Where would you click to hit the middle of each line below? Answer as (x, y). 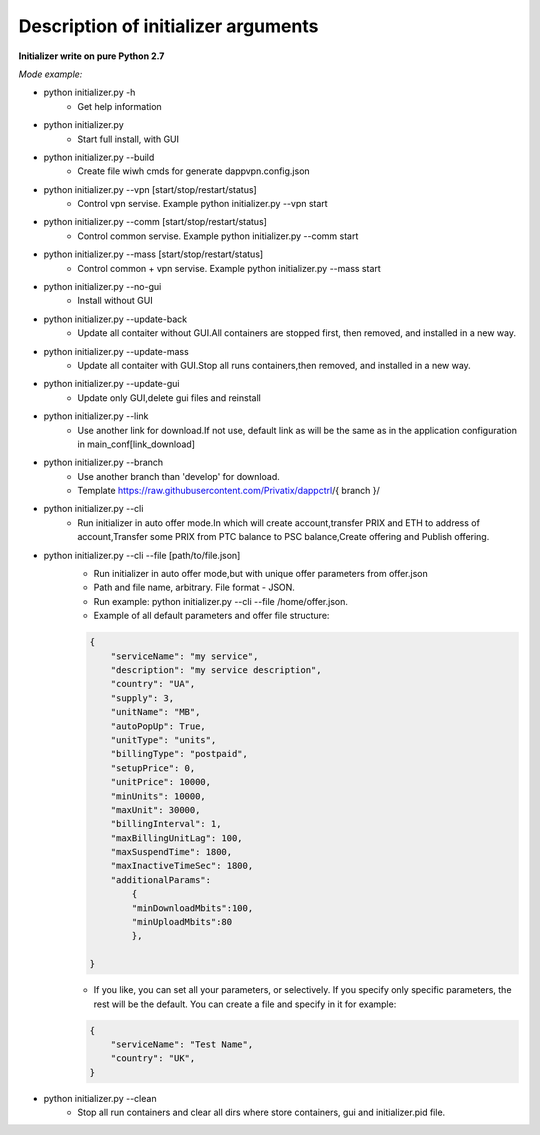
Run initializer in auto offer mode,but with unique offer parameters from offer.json (261, 574)
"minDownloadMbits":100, (192, 908)
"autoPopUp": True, (158, 726)
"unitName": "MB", (155, 712)
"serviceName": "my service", (184, 656)
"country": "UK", (153, 1058)
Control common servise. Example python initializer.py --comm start (218, 236)
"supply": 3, (142, 698)
